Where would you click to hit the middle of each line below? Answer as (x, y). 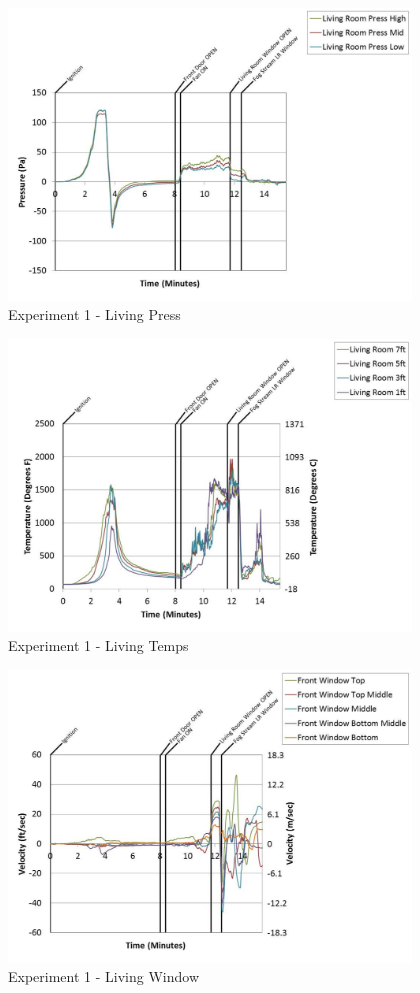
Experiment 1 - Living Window (104, 976)
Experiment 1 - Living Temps (98, 645)
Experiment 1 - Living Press (94, 314)
